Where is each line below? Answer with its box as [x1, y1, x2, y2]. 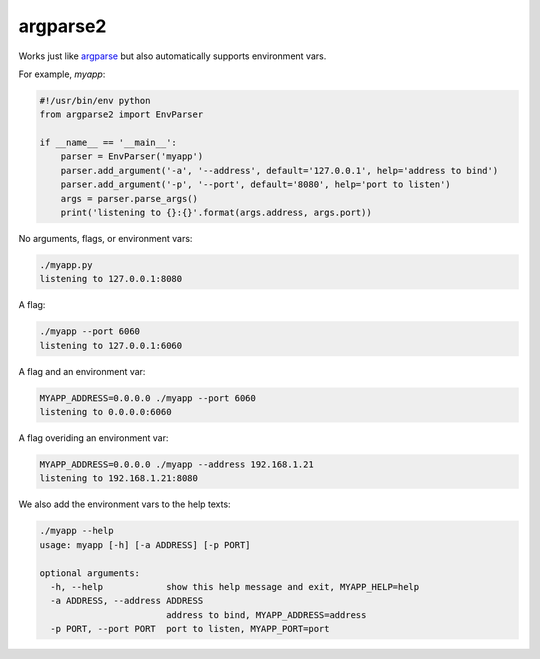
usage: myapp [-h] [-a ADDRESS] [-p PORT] [39, 539, 251, 550]
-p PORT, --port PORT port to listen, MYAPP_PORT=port [50, 623, 330, 635]
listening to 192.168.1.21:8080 [39, 473, 199, 484]
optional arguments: [39, 567, 140, 579]
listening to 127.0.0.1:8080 [39, 273, 183, 285]
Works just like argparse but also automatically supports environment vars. [18, 50, 327, 62]
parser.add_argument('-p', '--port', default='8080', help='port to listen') [60, 179, 452, 190]
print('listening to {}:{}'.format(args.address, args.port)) [60, 207, 372, 219]
